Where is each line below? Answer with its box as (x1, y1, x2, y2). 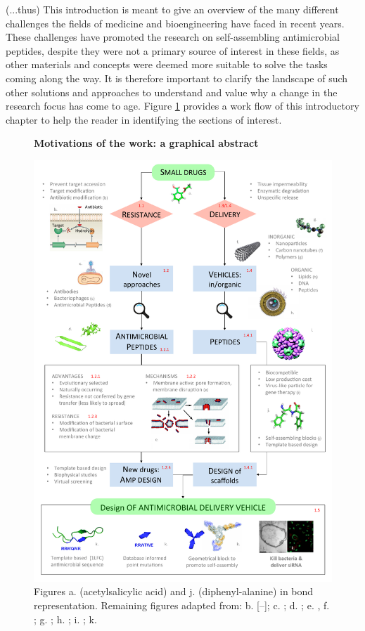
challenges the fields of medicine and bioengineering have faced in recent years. (6, 15, 345, 30)
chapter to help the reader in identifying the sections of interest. (6, 112, 282, 126)
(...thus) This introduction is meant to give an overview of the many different (6, 2, 339, 16)
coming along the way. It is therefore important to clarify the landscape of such (6, 70, 348, 85)
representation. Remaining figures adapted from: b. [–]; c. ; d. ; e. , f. (34, 598, 330, 613)
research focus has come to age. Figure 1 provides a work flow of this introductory (6, 98, 359, 113)
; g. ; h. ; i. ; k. (34, 611, 97, 626)
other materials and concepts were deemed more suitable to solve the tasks (6, 57, 328, 72)
